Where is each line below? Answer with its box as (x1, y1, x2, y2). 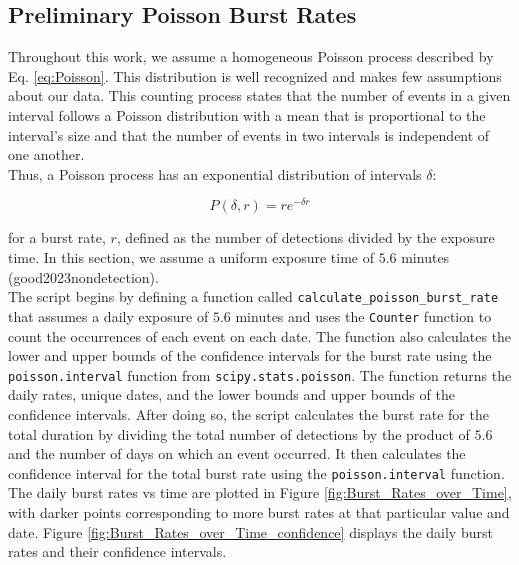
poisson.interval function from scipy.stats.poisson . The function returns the (8, 364, 512, 385)
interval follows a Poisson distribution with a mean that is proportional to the (8, 104, 486, 125)
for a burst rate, (8, 227, 106, 248)
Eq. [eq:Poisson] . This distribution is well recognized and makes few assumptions (8, 65, 502, 86)
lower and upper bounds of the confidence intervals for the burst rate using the (8, 345, 492, 366)
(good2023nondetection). (8, 266, 159, 287)
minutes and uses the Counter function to (235, 305, 492, 326)
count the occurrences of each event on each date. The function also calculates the (8, 325, 512, 346)
